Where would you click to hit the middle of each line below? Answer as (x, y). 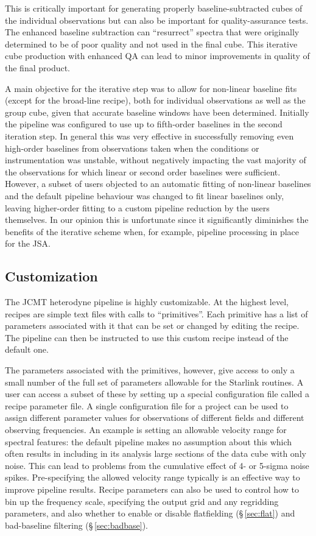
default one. (27, 349)
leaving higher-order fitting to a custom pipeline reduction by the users (137, 207)
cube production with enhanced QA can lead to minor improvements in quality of (157, 56)
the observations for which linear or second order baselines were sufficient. (143, 171)
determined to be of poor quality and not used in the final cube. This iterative (151, 44)
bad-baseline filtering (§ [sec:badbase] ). (76, 525)
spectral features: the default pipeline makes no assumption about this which (149, 441)
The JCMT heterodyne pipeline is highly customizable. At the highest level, (147, 302)
